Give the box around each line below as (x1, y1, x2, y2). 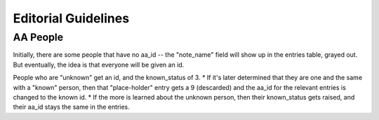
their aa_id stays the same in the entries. (13, 102, 130, 112)
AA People (13, 31, 63, 44)
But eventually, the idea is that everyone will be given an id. (13, 60, 185, 69)
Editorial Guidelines (13, 11, 130, 26)
